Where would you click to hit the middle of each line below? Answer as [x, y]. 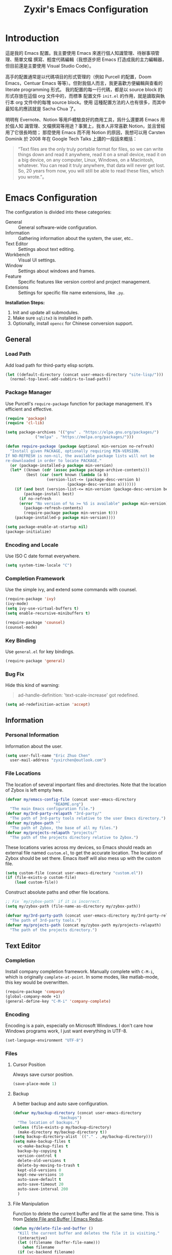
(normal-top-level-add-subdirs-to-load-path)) [60, 379]
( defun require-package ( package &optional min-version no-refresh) [80, 446]
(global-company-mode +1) [33, 997]
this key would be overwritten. [37, 982]
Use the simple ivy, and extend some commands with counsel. [71, 590]
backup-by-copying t [39, 1151]
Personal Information [32, 735]
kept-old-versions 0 [39, 1170]
